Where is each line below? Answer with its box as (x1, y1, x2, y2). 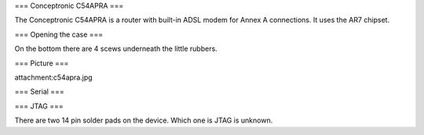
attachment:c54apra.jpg (14, 73, 93, 82)
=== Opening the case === (14, 30, 104, 39)
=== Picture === (14, 59, 69, 68)
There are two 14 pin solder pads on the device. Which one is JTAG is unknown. (14, 115, 273, 125)
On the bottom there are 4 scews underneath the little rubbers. (14, 44, 217, 54)
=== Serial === (14, 87, 64, 97)
